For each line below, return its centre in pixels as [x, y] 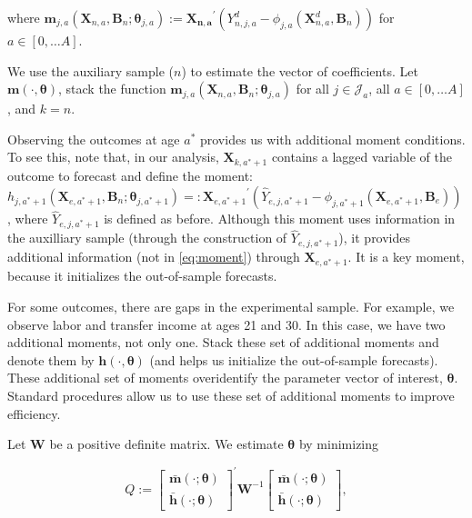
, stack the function [112, 89]
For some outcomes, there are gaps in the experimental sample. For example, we [231, 307]
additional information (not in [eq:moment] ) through [154, 257]
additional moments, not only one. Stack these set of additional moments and [223, 342]
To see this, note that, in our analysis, [113, 157]
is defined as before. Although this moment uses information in [280, 219]
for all [312, 89]
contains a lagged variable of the [362, 157]
